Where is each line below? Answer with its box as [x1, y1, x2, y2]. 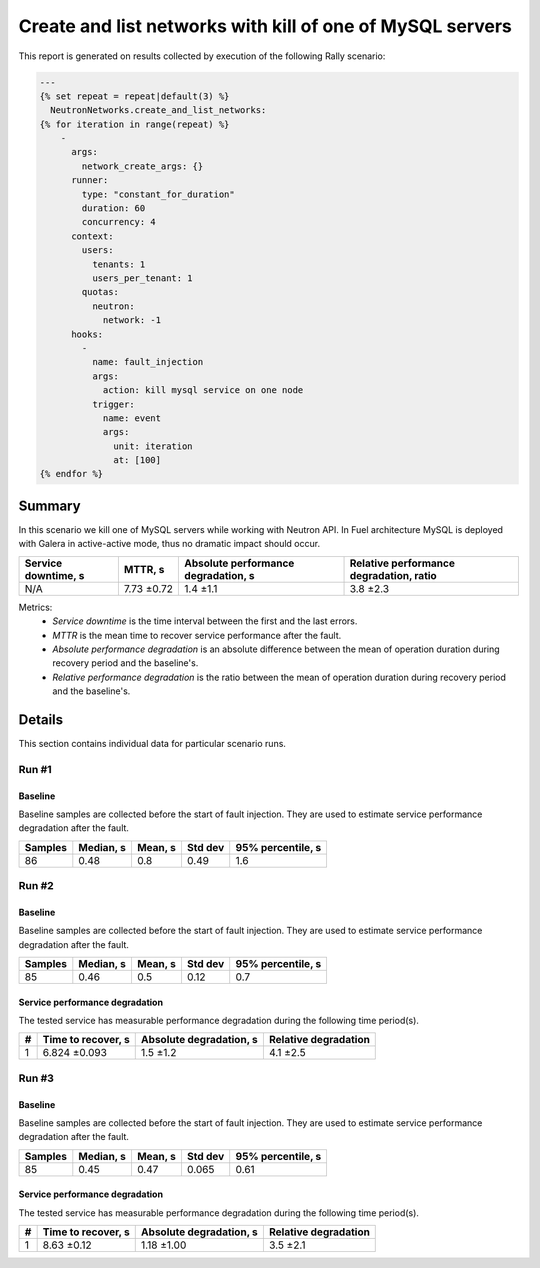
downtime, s [24, 568, 85, 582]
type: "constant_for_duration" [81, 188, 235, 200]
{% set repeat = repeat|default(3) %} [39, 90, 230, 102]
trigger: [91, 398, 135, 410]
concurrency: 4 [81, 216, 157, 228]
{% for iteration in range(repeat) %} [39, 118, 230, 130]
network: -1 [102, 315, 162, 326]
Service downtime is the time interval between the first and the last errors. [52, 615, 358, 627]
